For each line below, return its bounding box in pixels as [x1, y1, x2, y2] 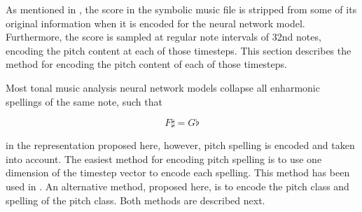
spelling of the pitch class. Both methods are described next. [6, 192, 265, 207]
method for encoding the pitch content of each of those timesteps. [6, 57, 287, 71]
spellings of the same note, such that [6, 94, 162, 108]
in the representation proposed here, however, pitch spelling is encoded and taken [6, 138, 355, 153]
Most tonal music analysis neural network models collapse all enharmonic [6, 80, 320, 94]
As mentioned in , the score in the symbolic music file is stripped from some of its [6, 2, 357, 16]
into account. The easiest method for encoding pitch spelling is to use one [6, 151, 322, 166]
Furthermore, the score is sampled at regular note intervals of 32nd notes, [6, 29, 321, 44]
